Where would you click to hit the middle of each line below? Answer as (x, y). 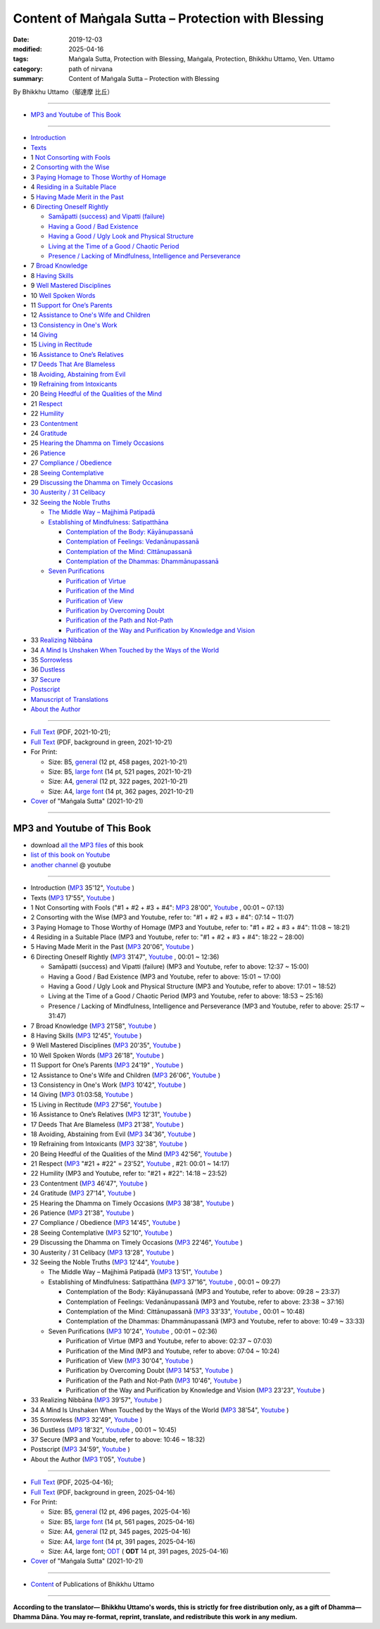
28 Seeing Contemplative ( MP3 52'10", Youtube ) (101, 1233)
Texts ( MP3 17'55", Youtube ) (73, 898)
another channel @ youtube (71, 864)
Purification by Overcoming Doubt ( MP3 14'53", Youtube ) (150, 1371)
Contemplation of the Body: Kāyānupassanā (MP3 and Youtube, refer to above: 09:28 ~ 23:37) (203, 1292)
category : (28, 69)
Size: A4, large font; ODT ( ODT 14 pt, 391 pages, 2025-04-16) (138, 1551)
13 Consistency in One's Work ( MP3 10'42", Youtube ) (108, 1085)
